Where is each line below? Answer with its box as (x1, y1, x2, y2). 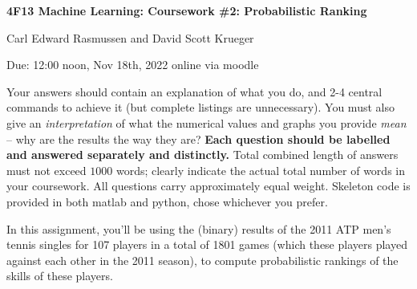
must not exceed (6, 161, 87, 178)
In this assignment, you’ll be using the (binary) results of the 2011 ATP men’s (6, 220, 391, 237)
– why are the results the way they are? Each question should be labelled (6, 130, 391, 147)
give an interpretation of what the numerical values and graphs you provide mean (6, 114, 407, 131)
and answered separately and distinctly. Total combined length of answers (6, 146, 399, 163)
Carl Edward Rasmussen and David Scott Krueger (6, 29, 254, 46)
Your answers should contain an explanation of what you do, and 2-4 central (6, 83, 383, 100)
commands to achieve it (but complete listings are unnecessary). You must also (6, 99, 395, 116)
